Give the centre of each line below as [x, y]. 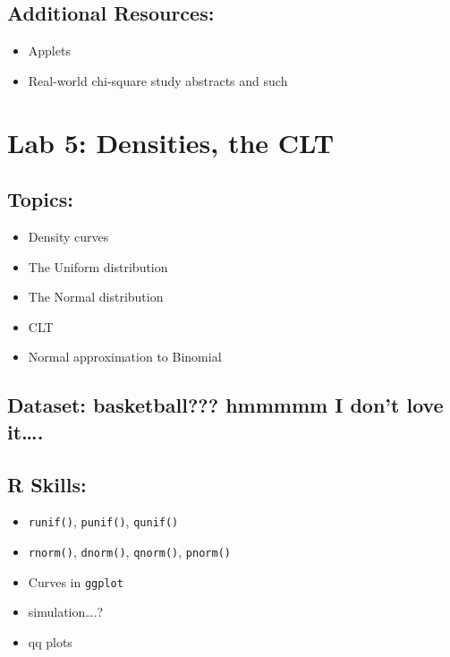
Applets [49, 51]
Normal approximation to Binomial [125, 357]
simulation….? [66, 612]
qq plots [50, 641]
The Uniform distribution [98, 266]
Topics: [40, 199]
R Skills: [47, 484]
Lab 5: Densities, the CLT [171, 142]
